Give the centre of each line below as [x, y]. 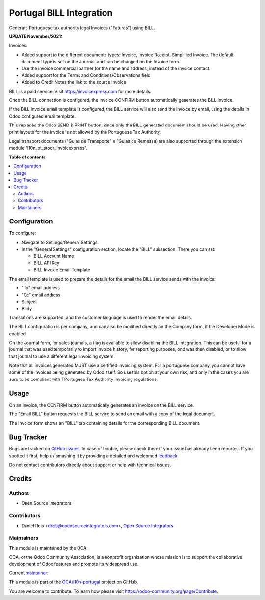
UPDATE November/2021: [36, 36]
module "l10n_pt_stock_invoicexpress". [48, 148]
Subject [29, 301]
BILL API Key [47, 263]
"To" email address [41, 288]
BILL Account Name [54, 256]
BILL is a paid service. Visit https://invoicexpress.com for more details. [80, 91]
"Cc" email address [41, 295]
